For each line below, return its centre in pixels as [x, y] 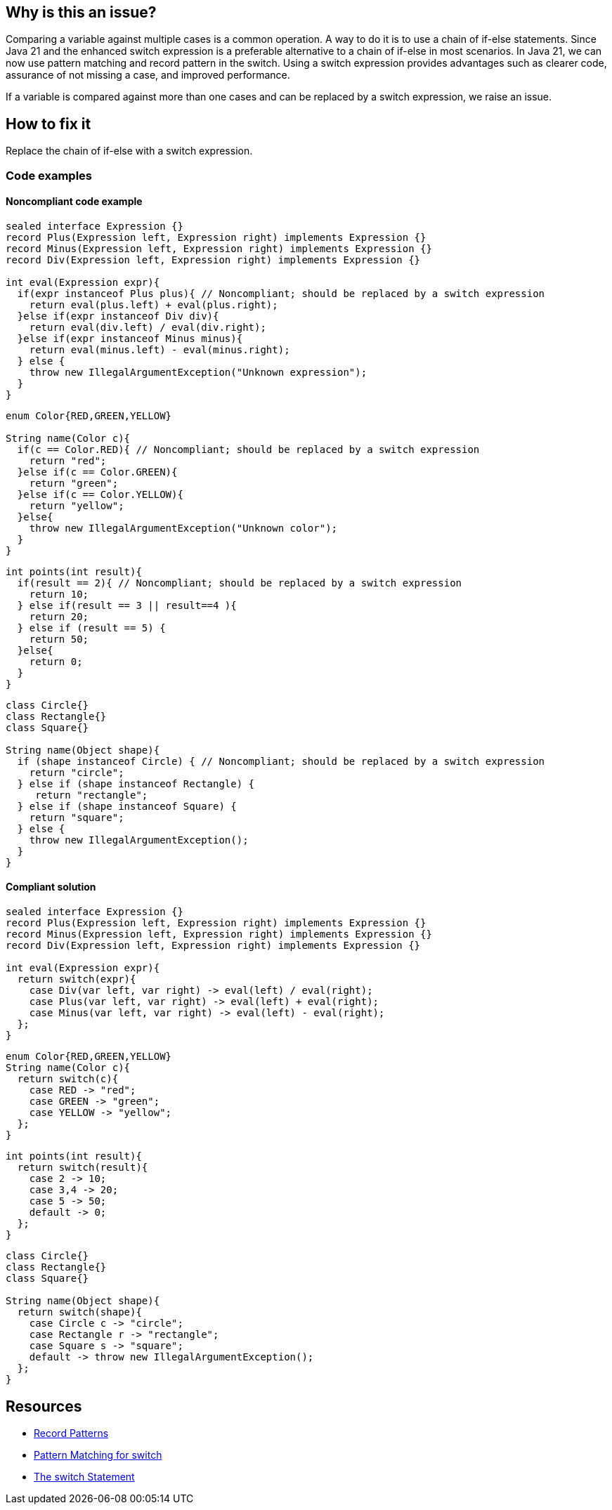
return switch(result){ [83, 1168]
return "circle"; [77, 772]
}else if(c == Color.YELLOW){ [100, 494]
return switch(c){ [68, 1079]
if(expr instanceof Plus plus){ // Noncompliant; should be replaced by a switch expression [281, 293]
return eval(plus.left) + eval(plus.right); [154, 304]
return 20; [59, 616]
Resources [44, 1406]
